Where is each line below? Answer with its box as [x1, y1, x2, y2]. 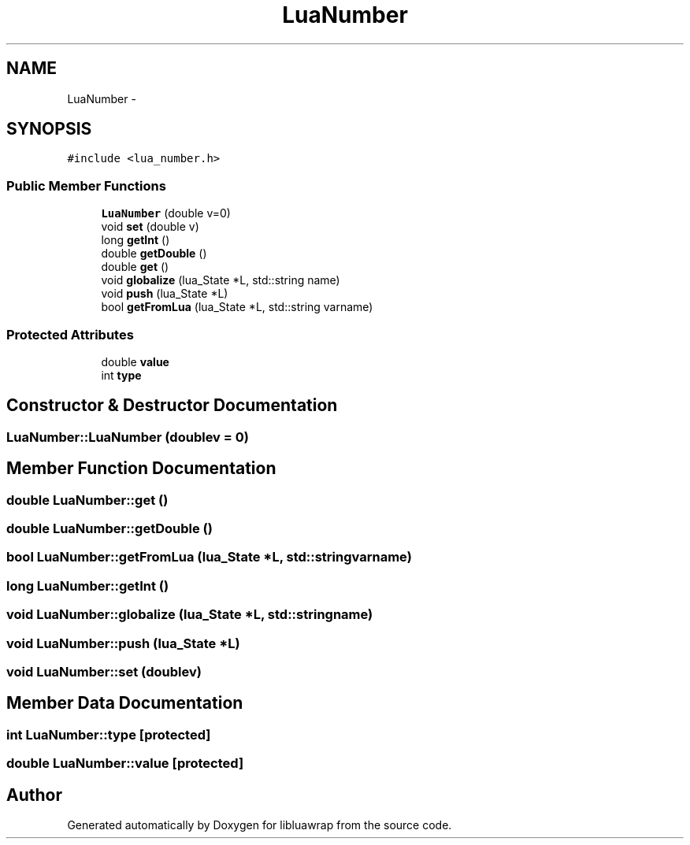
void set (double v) [101, 220, 199, 234]
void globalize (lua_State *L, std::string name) [101, 273, 340, 287]
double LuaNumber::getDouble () [6, 521, 213, 536]
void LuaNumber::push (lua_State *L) [6, 635, 240, 651]
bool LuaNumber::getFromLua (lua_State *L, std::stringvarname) [6, 549, 412, 565]
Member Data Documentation [6, 693, 243, 713]
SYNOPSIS [6, 119, 92, 139]
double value [101, 354, 169, 369]
